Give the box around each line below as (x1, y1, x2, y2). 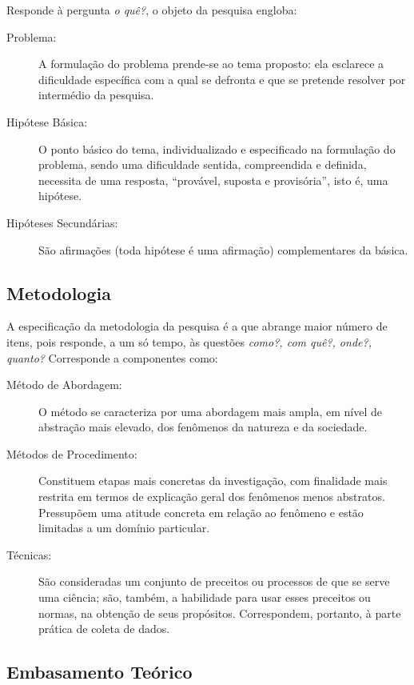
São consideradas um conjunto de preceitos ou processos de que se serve (38, 573, 390, 590)
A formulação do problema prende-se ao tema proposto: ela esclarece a (38, 55, 384, 72)
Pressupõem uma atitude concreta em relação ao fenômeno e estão (38, 503, 364, 520)
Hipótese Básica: (6, 113, 88, 130)
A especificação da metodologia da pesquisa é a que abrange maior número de (6, 318, 388, 334)
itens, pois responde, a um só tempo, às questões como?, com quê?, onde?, (6, 333, 372, 350)
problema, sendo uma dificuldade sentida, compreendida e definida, (38, 156, 367, 173)
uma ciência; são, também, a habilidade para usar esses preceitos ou (38, 589, 371, 606)
